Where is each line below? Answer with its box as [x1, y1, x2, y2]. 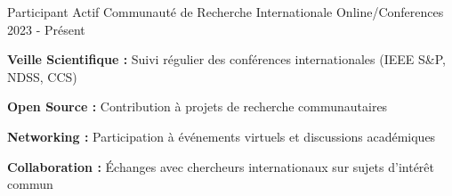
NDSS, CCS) [7, 67, 77, 86]
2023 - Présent [7, 20, 85, 38]
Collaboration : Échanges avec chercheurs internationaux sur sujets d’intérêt [7, 157, 434, 176]
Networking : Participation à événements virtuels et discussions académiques [7, 127, 436, 145]
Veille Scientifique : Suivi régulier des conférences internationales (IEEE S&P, [7, 50, 446, 69]
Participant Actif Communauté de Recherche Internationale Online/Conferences [7, 3, 444, 20]
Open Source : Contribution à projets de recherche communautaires [7, 97, 388, 116]
